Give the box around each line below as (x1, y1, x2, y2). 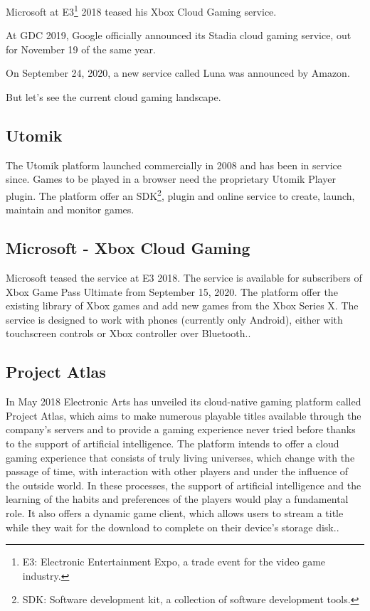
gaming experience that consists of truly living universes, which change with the (6, 450, 355, 464)
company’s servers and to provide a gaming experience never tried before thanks (6, 422, 356, 437)
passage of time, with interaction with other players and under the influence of (6, 464, 349, 479)
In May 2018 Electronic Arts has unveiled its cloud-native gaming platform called (6, 394, 361, 409)
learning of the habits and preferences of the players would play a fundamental (6, 492, 349, 506)
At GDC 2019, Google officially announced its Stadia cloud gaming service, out (6, 28, 351, 43)
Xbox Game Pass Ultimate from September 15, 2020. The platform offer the (6, 284, 338, 299)
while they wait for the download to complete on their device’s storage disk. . (6, 519, 339, 534)
